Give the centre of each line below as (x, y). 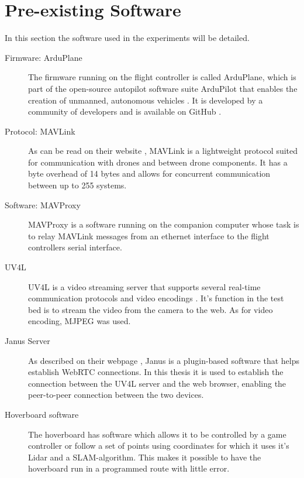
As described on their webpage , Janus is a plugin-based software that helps (164, 360)
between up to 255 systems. (77, 185)
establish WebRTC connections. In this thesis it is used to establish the (156, 372)
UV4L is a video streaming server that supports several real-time (144, 286)
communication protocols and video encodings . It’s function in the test (156, 298)
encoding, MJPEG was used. (80, 321)
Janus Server (27, 341)
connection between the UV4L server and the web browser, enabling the (157, 383)
